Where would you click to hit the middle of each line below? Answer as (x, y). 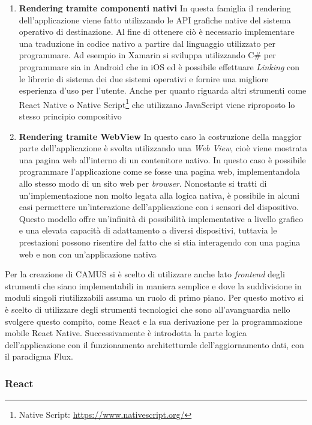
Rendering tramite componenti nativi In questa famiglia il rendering (155, 8)
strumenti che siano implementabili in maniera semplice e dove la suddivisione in (153, 285)
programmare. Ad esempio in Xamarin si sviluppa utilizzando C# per (147, 55)
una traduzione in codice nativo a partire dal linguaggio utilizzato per (147, 43)
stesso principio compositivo (70, 116)
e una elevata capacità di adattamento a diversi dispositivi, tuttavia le (148, 230)
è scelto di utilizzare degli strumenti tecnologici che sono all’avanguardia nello (148, 309)
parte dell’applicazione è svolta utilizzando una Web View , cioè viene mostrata (163, 148)
